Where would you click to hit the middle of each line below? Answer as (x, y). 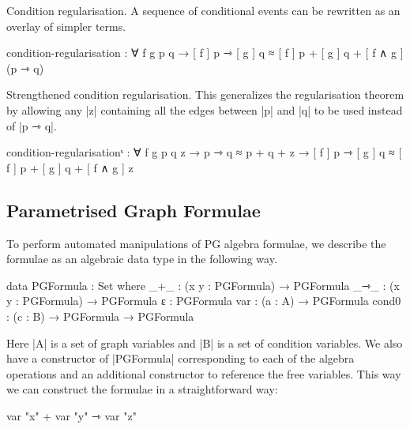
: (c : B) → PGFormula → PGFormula (100, 316)
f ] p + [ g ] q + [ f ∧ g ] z (70, 167)
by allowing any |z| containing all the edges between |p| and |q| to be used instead (205, 109)
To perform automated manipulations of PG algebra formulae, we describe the (196, 243)
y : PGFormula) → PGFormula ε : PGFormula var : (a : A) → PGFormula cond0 (204, 301)
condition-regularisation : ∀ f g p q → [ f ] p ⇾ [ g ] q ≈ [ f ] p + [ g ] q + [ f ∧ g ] (205, 53)
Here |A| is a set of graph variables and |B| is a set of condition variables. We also (205, 342)
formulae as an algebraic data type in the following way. (142, 259)
